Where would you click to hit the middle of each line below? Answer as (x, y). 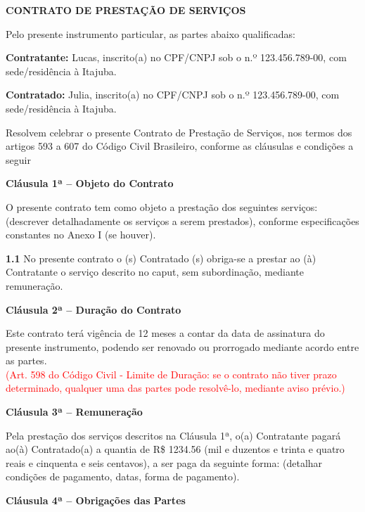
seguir (18, 159)
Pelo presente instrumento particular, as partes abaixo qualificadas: (151, 33)
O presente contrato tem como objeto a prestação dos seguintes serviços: (162, 206)
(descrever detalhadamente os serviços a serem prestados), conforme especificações (182, 220)
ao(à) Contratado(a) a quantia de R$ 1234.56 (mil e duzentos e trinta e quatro (175, 449)
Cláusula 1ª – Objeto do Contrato (90, 183)
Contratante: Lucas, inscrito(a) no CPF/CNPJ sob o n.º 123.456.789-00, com (176, 57)
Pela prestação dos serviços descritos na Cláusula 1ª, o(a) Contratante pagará (173, 435)
